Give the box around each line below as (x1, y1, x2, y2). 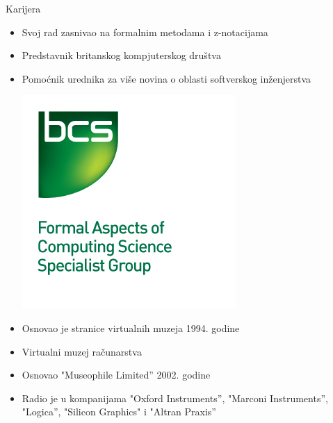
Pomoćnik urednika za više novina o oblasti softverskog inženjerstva (22, 71, 311, 85)
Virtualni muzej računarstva (22, 344, 142, 358)
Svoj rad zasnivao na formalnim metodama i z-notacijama (22, 24, 268, 39)
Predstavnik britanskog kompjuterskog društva (22, 48, 221, 63)
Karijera (6, 1, 41, 15)
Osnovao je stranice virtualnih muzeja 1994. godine (22, 320, 240, 335)
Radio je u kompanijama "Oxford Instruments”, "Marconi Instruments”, (22, 390, 328, 405)
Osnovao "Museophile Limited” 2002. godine (22, 367, 211, 382)
